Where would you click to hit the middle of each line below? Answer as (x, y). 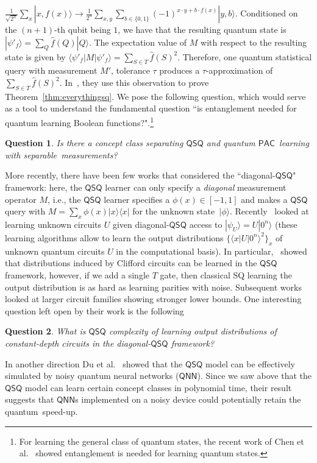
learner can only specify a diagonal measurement (196, 187)
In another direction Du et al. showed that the (94, 363)
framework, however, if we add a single (77, 274)
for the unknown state (174, 211)
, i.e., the (64, 199)
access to (206, 224)
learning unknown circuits (53, 224)
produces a (180, 70)
